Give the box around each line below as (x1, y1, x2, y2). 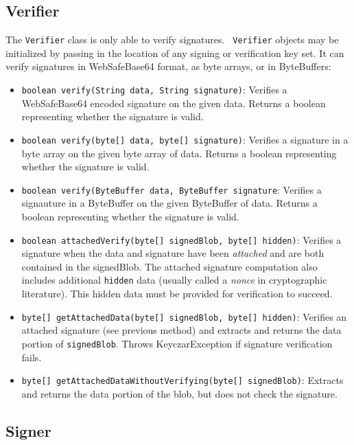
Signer (5, 420, 51, 441)
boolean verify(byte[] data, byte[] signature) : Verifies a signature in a (21, 132, 349, 146)
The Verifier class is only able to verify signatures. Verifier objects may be (5, 32, 339, 47)
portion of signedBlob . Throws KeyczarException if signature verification (21, 336, 333, 350)
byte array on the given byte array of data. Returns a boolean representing (21, 146, 337, 160)
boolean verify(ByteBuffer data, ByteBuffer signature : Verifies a (21, 182, 322, 196)
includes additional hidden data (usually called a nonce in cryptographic (21, 273, 327, 287)
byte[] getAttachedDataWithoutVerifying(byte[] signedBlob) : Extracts (21, 373, 344, 387)
